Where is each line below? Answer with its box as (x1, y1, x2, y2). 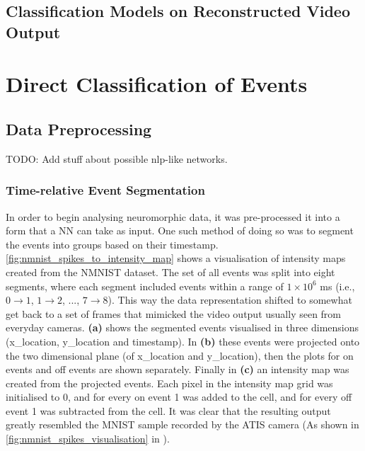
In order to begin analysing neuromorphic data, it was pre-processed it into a (6, 209, 340, 224)
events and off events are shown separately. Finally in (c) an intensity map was (6, 362, 349, 377)
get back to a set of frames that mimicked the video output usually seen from (6, 306, 342, 321)
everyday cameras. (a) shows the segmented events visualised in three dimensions (6, 320, 359, 335)
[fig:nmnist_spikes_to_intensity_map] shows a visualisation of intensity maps (6, 251, 346, 266)
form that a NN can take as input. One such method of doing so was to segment (6, 223, 354, 238)
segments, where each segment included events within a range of (6, 278, 284, 293)
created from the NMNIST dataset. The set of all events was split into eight (6, 264, 335, 279)
